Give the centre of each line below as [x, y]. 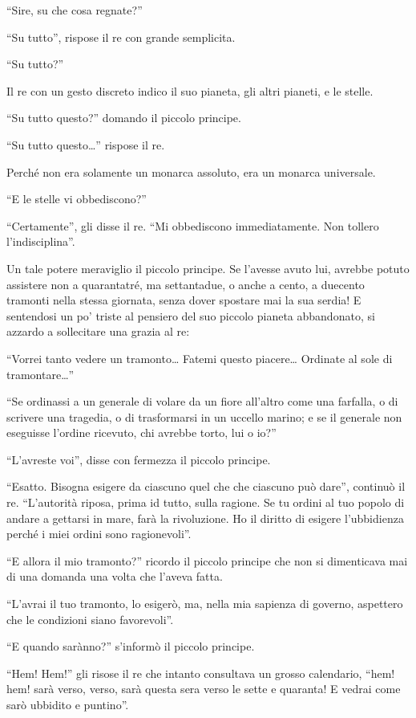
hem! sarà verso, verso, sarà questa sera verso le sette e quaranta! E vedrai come [204, 689]
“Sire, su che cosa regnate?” [75, 10]
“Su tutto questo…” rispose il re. [86, 144]
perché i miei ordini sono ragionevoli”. [99, 534]
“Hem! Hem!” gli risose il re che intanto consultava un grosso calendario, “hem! [201, 673]
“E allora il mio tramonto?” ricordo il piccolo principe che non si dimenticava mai [207, 560]
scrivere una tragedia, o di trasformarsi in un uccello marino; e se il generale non [204, 416]
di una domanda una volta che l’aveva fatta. [115, 576]
